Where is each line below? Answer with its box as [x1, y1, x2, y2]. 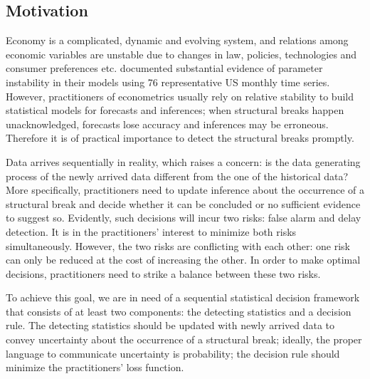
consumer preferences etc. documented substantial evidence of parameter [6, 61, 323, 76]
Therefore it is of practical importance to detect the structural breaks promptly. [6, 130, 354, 145]
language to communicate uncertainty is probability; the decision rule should [6, 346, 340, 360]
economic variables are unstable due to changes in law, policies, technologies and [6, 46, 357, 61]
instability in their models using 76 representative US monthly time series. [6, 74, 330, 89]
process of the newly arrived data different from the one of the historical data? [6, 168, 349, 183]
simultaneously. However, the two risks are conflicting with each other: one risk [6, 238, 350, 253]
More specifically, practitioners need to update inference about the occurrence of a [6, 182, 365, 197]
